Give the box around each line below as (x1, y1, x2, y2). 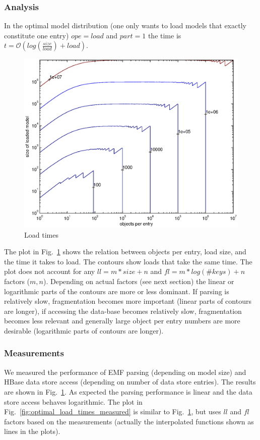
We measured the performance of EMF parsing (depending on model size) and (4, 366, 246, 377)
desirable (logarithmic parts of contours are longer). (4, 325, 164, 336)
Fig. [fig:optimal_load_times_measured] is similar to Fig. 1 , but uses (4, 406, 221, 417)
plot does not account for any (4, 266, 95, 277)
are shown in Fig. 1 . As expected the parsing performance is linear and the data (4, 386, 252, 397)
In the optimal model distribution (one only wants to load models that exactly (4, 20, 246, 31)
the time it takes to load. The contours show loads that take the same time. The (4, 256, 252, 266)
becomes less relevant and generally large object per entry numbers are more (4, 315, 240, 326)
